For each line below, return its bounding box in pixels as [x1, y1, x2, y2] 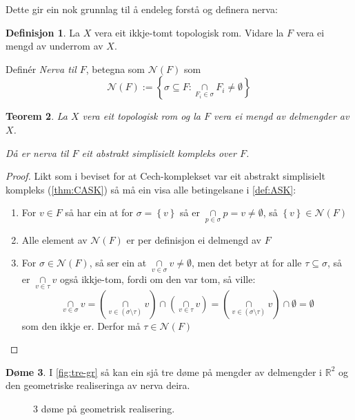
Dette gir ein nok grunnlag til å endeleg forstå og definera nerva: [6, 2, 278, 16]
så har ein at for [65, 205, 134, 220]
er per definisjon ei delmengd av [126, 232, 261, 246]
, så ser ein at [89, 255, 147, 270]
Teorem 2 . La [6, 109, 68, 123]
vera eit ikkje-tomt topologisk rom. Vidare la [94, 25, 284, 39]
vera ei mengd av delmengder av [213, 109, 349, 123]
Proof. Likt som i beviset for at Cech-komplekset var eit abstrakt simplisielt [6, 169, 325, 183]
